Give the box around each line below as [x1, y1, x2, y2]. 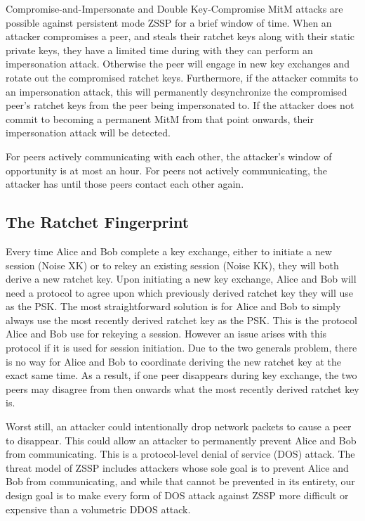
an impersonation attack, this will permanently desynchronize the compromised [6, 84, 347, 98]
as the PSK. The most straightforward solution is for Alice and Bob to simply [6, 299, 341, 314]
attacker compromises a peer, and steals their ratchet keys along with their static [6, 29, 354, 44]
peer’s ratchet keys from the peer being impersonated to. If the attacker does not [6, 98, 354, 112]
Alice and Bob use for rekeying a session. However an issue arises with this [6, 326, 327, 341]
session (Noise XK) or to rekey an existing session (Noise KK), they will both [6, 257, 339, 272]
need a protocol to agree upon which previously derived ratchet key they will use [6, 285, 354, 300]
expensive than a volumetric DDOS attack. [6, 501, 191, 516]
